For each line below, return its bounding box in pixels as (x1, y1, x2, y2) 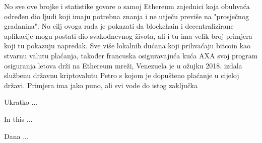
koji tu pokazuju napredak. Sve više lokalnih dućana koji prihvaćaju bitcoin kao (4, 40, 251, 51)
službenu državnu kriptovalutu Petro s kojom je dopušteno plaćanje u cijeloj (4, 70, 239, 81)
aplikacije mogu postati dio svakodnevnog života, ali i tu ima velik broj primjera (4, 30, 252, 41)
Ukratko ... (4, 97, 38, 107)
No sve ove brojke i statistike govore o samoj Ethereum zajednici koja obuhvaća (4, 1, 250, 11)
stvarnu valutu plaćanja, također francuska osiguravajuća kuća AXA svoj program (4, 50, 258, 60)
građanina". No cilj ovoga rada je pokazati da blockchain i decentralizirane (4, 21, 234, 31)
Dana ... (4, 130, 29, 141)
